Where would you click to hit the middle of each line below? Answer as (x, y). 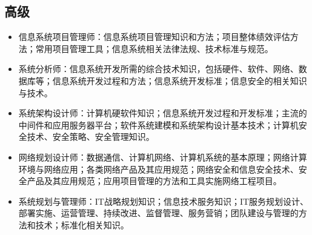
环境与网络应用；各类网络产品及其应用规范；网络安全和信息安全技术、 (158, 169)
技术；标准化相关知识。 (82, 224)
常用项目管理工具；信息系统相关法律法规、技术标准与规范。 (154, 48)
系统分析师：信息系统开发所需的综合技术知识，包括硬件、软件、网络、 (158, 69)
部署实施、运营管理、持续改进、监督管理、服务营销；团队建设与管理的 (158, 213)
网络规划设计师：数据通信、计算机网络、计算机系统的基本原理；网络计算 (163, 157)
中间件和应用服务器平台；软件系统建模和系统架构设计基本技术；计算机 (158, 124)
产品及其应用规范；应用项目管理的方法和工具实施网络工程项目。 (154, 181)
